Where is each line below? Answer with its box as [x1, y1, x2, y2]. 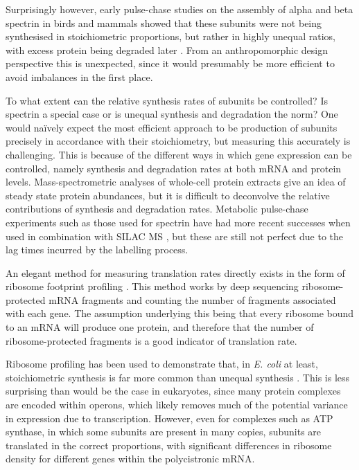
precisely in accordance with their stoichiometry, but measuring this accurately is [6, 134, 351, 148]
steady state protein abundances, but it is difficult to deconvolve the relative [6, 188, 330, 202]
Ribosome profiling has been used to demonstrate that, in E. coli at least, [6, 356, 318, 371]
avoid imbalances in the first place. [6, 69, 153, 84]
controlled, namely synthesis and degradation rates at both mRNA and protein [6, 161, 342, 175]
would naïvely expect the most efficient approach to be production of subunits [6, 120, 338, 134]
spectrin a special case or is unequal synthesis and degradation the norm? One [6, 107, 338, 121]
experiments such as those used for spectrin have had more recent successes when [6, 215, 351, 229]
